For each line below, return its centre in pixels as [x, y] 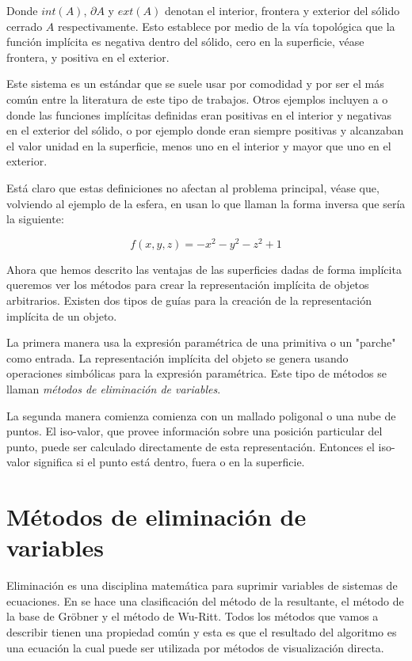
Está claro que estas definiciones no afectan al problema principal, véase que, [193, 187]
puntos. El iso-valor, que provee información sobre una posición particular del [195, 431]
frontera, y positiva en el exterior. [88, 57]
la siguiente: [35, 219]
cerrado [25, 26]
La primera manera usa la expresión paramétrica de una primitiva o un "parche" [201, 342]
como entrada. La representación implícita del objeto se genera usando [177, 357]
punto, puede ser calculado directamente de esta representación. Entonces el [191, 446]
